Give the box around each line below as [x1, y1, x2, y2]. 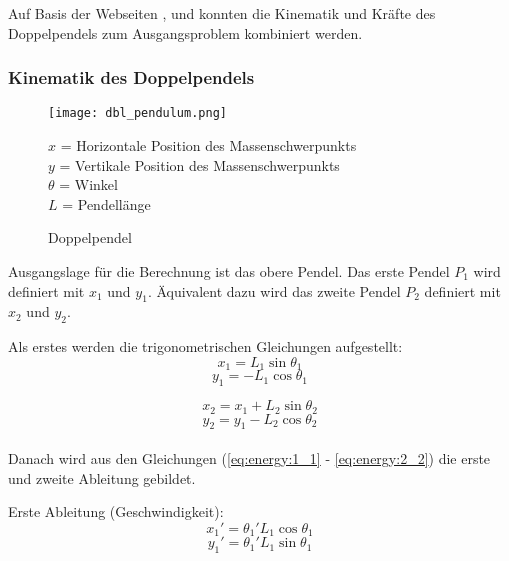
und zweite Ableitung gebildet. [8, 467, 196, 488]
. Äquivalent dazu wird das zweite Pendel [147, 280, 401, 301]
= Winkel [59, 174, 118, 195]
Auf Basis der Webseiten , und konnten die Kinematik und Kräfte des [8, 3, 436, 23]
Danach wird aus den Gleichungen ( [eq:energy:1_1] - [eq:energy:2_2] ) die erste [8, 447, 491, 468]
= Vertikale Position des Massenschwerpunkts [59, 154, 340, 175]
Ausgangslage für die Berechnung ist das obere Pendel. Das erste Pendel [8, 261, 450, 282]
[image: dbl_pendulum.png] [48, 106, 227, 121]
